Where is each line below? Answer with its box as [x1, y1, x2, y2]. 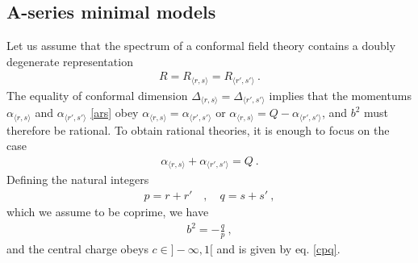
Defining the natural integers [6, 171, 149, 188]
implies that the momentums [269, 86, 412, 103]
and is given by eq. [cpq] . [216, 240, 341, 257]
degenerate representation [6, 52, 133, 69]
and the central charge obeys [6, 240, 148, 257]
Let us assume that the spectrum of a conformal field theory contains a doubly [6, 37, 396, 54]
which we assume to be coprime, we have [6, 203, 209, 220]
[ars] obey [90, 104, 139, 121]
